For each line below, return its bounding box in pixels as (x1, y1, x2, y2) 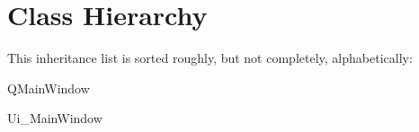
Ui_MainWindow (7, 109, 103, 128)
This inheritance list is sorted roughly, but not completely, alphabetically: (7, 48, 413, 67)
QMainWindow (7, 78, 90, 97)
